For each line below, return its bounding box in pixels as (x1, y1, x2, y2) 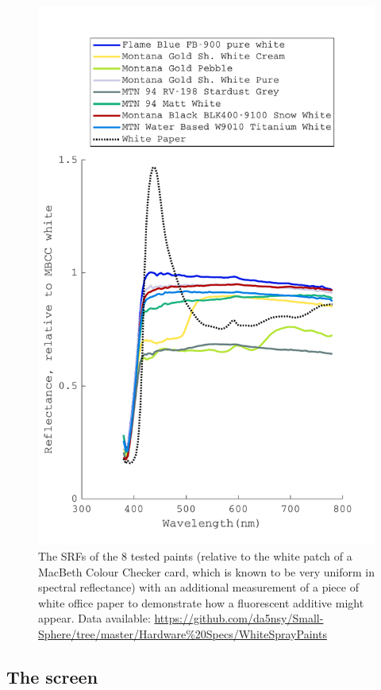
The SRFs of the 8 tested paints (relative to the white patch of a (38, 547, 352, 564)
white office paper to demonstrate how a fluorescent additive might (38, 594, 364, 611)
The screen (6, 664, 98, 688)
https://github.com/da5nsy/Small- (154, 610, 324, 626)
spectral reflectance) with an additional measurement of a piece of (38, 579, 359, 596)
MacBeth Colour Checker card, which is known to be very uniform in (38, 563, 375, 580)
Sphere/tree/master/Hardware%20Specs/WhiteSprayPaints (38, 625, 327, 642)
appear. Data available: (38, 610, 151, 626)
